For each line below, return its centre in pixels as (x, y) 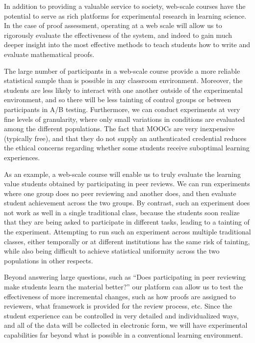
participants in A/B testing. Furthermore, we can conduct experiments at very (122, 109)
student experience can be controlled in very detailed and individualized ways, (121, 315)
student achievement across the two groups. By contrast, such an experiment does (127, 203)
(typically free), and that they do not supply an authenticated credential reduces (125, 138)
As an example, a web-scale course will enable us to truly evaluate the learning (122, 174)
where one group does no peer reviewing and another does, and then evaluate (120, 193)
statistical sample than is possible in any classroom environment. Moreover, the (123, 80)
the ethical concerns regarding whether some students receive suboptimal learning (127, 148)
